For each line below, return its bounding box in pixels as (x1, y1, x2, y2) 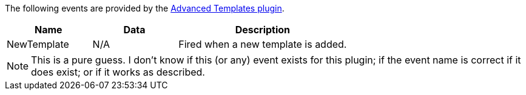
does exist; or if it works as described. (31, 66, 205, 78)
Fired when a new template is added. (178, 38, 347, 50)
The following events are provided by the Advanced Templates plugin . (5, 3, 285, 13)
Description (235, 24, 291, 36)
